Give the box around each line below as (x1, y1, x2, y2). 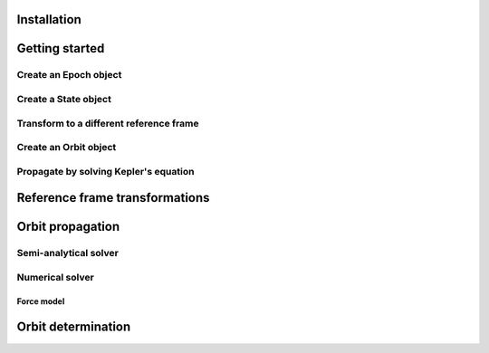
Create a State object (16, 92, 112, 105)
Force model (16, 295, 65, 307)
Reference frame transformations (16, 190, 210, 205)
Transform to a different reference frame (16, 117, 199, 129)
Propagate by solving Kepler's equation (16, 165, 195, 177)
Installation (16, 12, 81, 27)
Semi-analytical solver (16, 247, 120, 260)
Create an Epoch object (16, 69, 122, 81)
